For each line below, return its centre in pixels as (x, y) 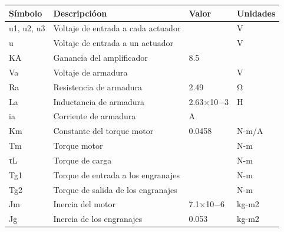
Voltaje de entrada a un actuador (113, 43)
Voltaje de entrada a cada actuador (117, 28)
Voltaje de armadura (90, 72)
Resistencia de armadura (98, 86)
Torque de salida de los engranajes (115, 189)
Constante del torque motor (103, 131)
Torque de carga (82, 160)
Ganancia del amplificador (100, 58)
